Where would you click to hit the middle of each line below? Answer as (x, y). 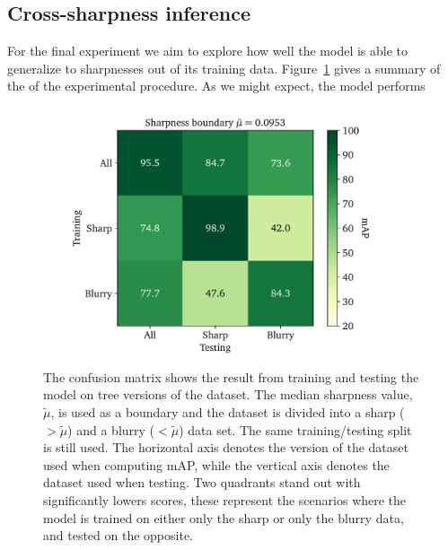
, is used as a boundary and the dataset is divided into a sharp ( (228, 411)
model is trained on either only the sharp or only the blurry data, (224, 517)
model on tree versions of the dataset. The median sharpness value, (228, 394)
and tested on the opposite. (118, 535)
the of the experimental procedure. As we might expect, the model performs (216, 86)
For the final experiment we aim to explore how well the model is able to (208, 51)
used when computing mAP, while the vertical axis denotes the (216, 464)
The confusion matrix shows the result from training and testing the (231, 376)
